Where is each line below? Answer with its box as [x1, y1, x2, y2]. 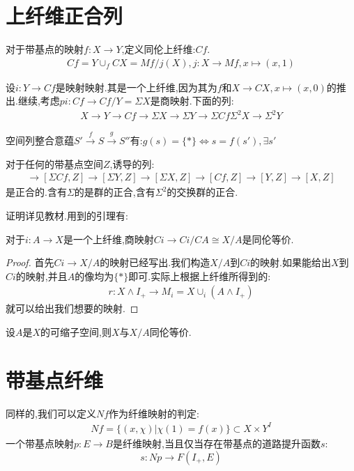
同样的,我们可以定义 [6, 406, 96, 420]
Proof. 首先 [6, 255, 54, 270]
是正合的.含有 [6, 185, 67, 199]
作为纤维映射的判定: [109, 406, 199, 420]
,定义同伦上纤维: [121, 42, 196, 56]
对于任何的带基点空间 [6, 156, 103, 171]
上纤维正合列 [6, 1, 123, 30]
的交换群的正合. [167, 185, 238, 199]
